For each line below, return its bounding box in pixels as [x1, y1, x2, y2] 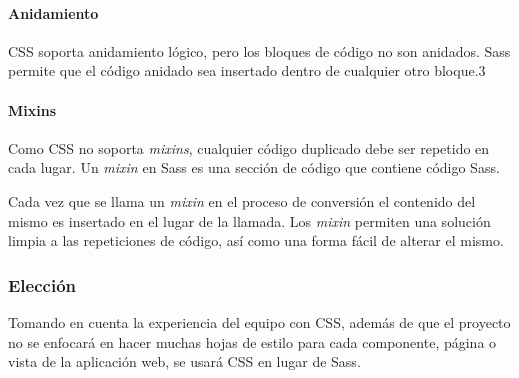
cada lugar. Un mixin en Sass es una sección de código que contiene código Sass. [8, 157, 500, 178]
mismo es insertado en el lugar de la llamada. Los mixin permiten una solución [8, 210, 491, 231]
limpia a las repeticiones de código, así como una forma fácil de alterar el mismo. [8, 230, 504, 251]
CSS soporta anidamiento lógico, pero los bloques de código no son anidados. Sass [8, 40, 511, 61]
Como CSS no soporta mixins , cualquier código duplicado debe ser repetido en [8, 137, 490, 158]
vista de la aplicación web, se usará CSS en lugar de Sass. [8, 351, 361, 372]
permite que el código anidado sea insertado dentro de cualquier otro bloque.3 [8, 60, 486, 81]
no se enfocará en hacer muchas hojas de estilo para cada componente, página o [8, 331, 497, 352]
